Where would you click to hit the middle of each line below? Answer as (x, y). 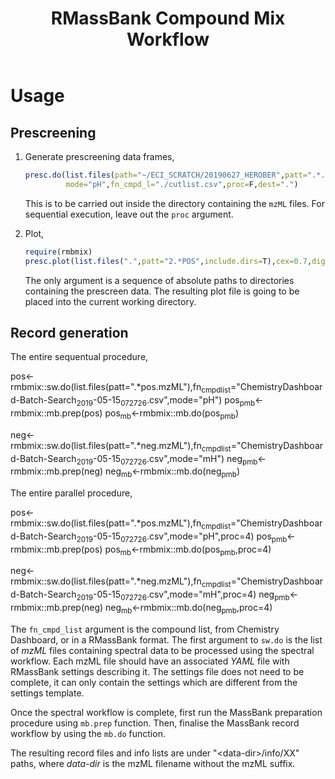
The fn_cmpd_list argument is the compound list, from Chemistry (145, 629)
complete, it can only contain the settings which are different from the (154, 682)
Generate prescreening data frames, (99, 156)
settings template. (47, 693)
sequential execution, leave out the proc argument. (129, 214)
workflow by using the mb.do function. (88, 733)
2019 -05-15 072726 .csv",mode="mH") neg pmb (167, 459)
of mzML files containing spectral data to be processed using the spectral (162, 650)
